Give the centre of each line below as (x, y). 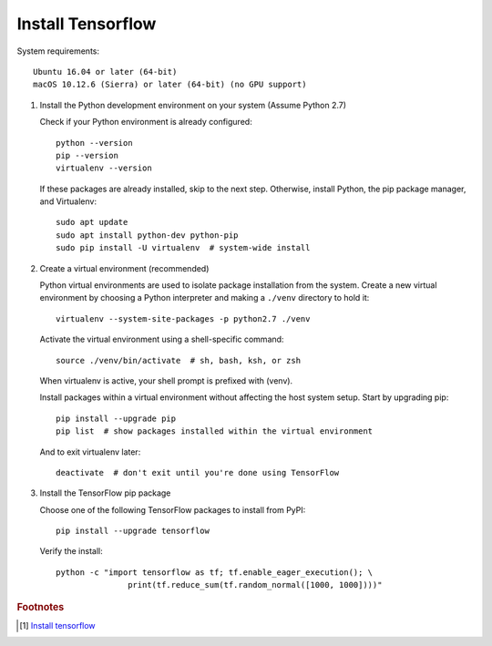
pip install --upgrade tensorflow (133, 531)
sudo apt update (92, 222)
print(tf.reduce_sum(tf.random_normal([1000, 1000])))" (255, 585)
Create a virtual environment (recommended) (124, 268)
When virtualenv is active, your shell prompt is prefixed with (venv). (166, 380)
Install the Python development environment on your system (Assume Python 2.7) (193, 105)
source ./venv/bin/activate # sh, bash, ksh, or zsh (178, 360)
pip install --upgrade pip (116, 418)
